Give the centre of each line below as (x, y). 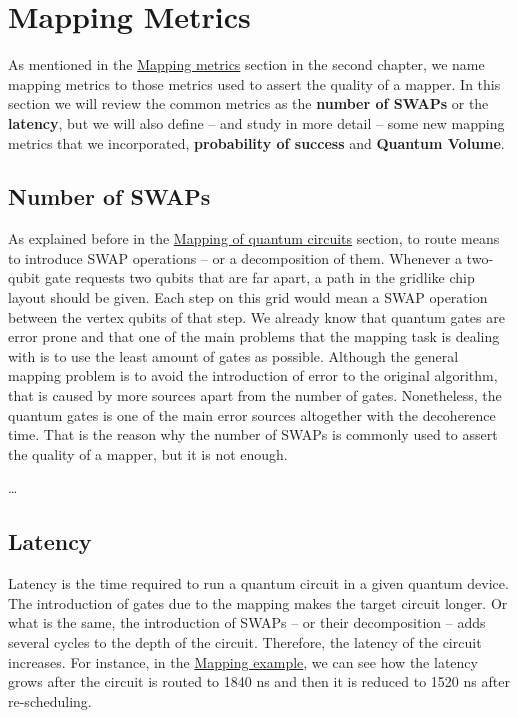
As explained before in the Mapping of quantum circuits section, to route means (254, 238)
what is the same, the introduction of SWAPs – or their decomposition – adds (247, 622)
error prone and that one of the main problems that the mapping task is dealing (254, 336)
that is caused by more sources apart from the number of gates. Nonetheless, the (255, 395)
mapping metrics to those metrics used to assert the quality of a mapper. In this (254, 83)
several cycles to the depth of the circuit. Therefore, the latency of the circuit (245, 642)
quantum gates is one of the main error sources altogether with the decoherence (252, 414)
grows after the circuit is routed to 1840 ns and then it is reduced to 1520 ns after (259, 681)
